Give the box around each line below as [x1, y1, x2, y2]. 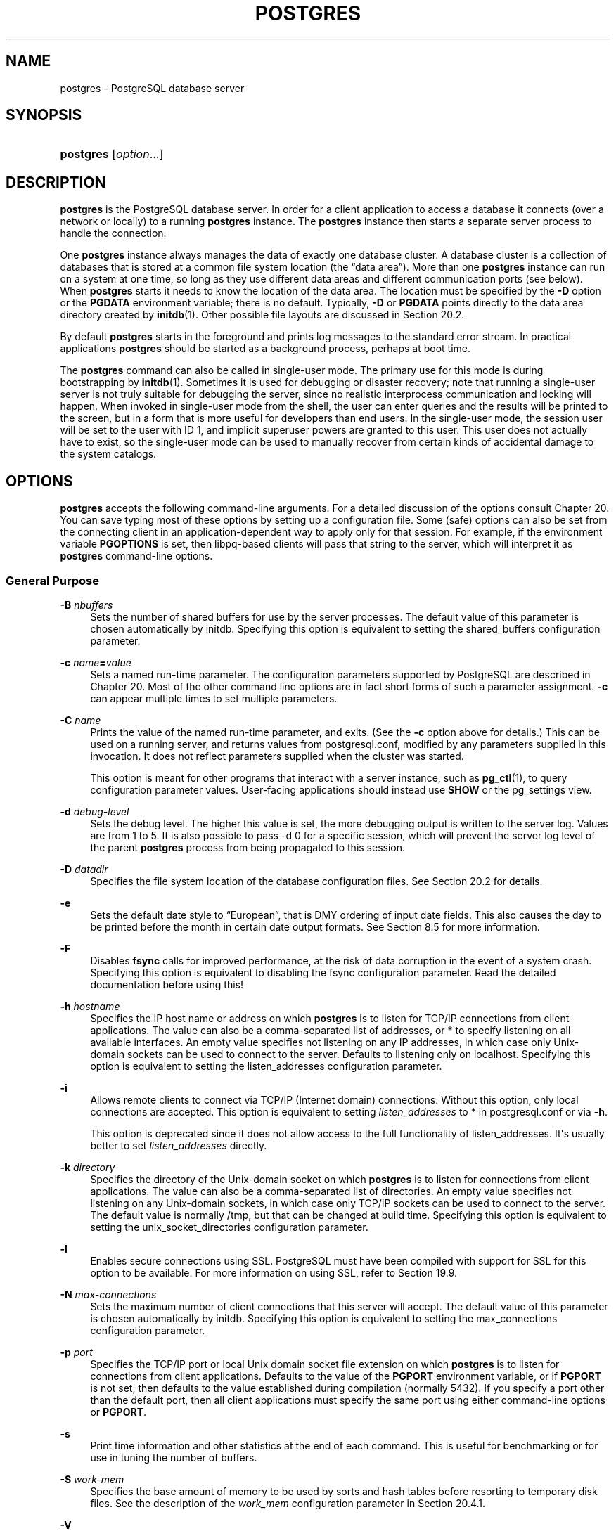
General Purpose [6, 573, 100, 588]
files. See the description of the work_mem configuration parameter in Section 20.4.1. [90, 1497, 486, 1509]
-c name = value [60, 656, 131, 668]
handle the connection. [60, 227, 167, 240]
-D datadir [60, 863, 108, 875]
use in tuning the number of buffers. [90, 1451, 257, 1464]
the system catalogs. [60, 448, 157, 460]
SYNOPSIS [6, 106, 82, 124]
